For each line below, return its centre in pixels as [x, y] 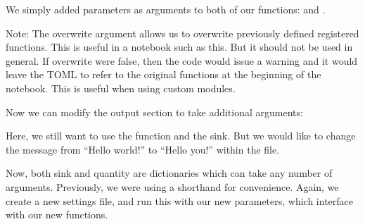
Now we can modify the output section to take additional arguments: [154, 112]
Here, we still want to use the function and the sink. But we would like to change [181, 136]
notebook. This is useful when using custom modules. [121, 88]
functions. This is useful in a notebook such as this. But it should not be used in [179, 47]
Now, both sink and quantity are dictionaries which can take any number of [169, 173]
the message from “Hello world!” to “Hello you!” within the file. [143, 149]
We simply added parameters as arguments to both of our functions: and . [166, 9]
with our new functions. [57, 214]
